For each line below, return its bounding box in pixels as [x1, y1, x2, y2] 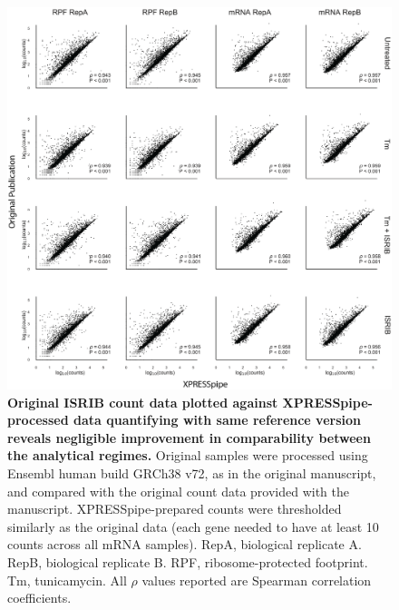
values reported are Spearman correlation [141, 570, 372, 589]
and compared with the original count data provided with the [7, 481, 349, 500]
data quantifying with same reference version [73, 410, 361, 429]
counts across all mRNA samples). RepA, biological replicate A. [7, 535, 362, 554]
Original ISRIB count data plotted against [7, 392, 278, 411]
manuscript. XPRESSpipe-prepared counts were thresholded [7, 499, 342, 518]
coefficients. [7, 588, 72, 607]
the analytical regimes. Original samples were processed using [7, 446, 368, 465]
